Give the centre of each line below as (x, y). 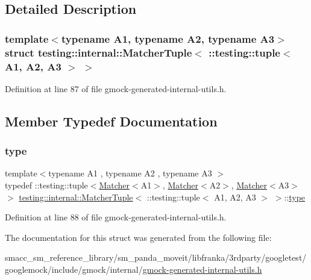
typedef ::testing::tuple (46, 185)
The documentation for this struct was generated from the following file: (138, 237)
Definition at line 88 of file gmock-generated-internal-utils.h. (116, 217)
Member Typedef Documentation (111, 121)
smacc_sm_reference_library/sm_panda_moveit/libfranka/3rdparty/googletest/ (156, 257)
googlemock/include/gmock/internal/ (74, 269)
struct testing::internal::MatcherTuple (99, 52)
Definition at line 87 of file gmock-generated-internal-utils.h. (116, 88)
